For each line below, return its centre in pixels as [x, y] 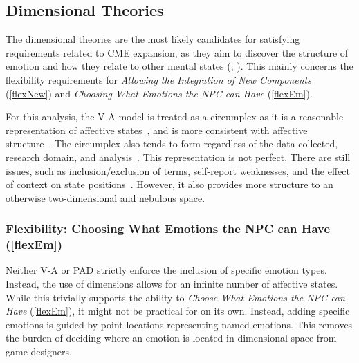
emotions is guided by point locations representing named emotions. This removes [179, 324]
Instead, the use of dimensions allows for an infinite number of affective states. [172, 284]
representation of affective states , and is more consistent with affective [157, 130]
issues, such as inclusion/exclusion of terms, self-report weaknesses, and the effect [178, 170]
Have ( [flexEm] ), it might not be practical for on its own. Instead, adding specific [178, 311]
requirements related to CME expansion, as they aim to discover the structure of [177, 52]
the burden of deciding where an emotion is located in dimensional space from [171, 338]
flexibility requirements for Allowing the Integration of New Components [158, 79]
